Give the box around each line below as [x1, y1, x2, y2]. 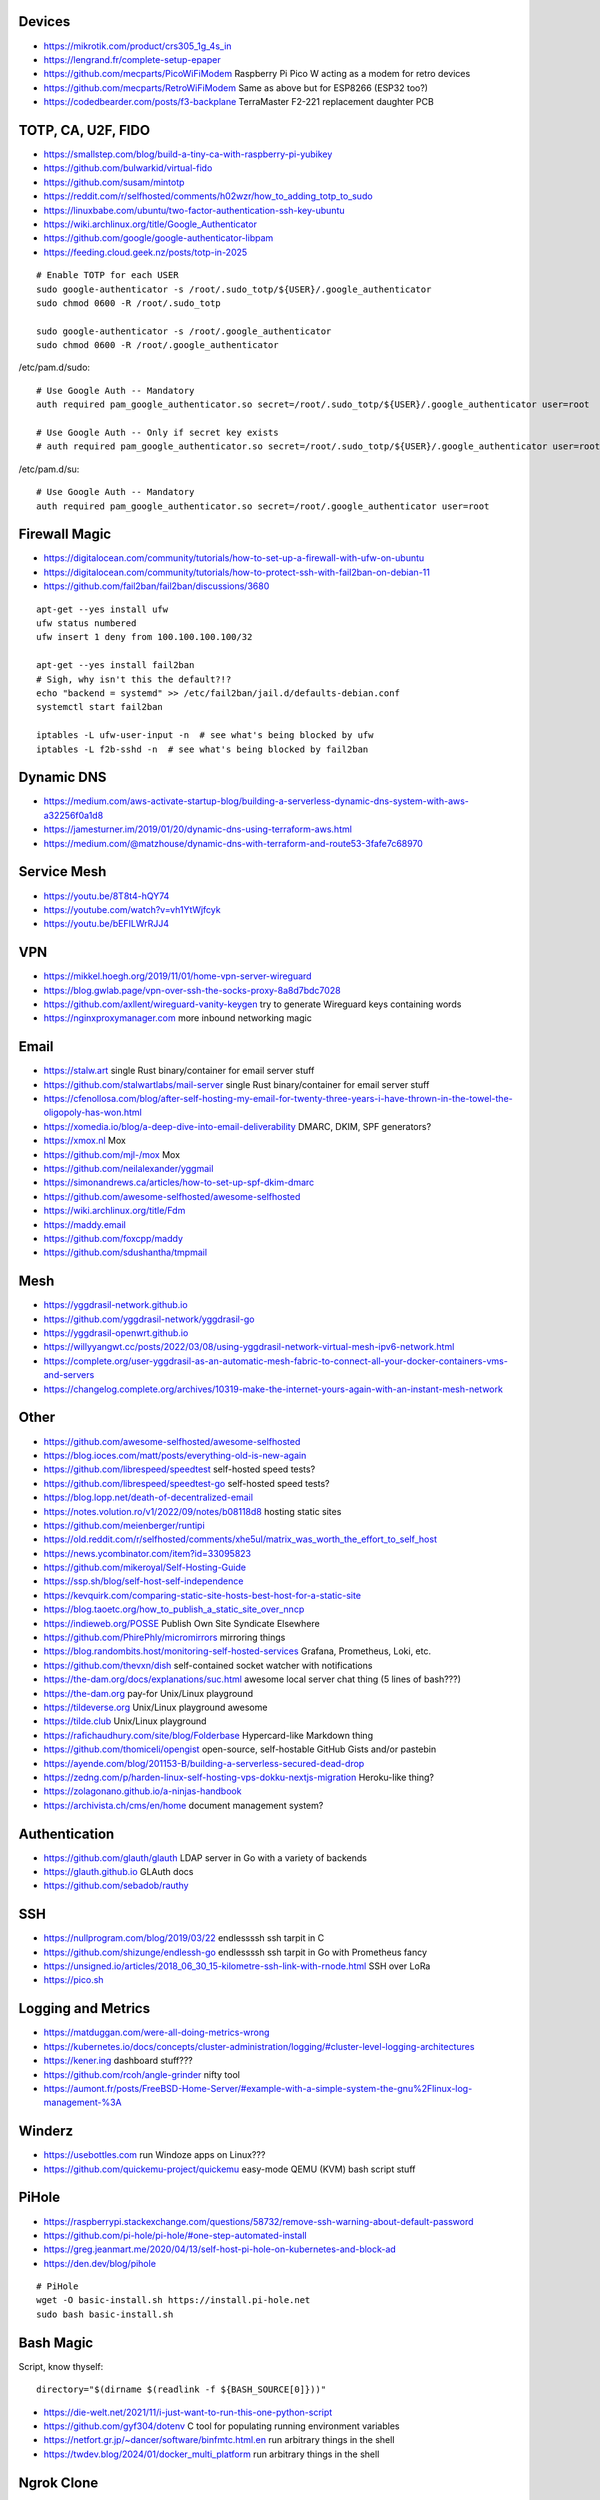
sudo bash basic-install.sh [36, 2308, 174, 2320]
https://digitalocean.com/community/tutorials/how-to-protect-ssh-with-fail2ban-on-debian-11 [43, 566, 430, 578]
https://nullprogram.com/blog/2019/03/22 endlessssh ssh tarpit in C [43, 1932, 325, 1944]
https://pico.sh [43, 1974, 104, 1986]
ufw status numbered [36, 618, 137, 629]
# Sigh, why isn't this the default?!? [36, 673, 232, 685]
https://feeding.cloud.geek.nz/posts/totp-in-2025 [43, 246, 248, 258]
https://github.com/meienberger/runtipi [43, 1519, 205, 1531]
